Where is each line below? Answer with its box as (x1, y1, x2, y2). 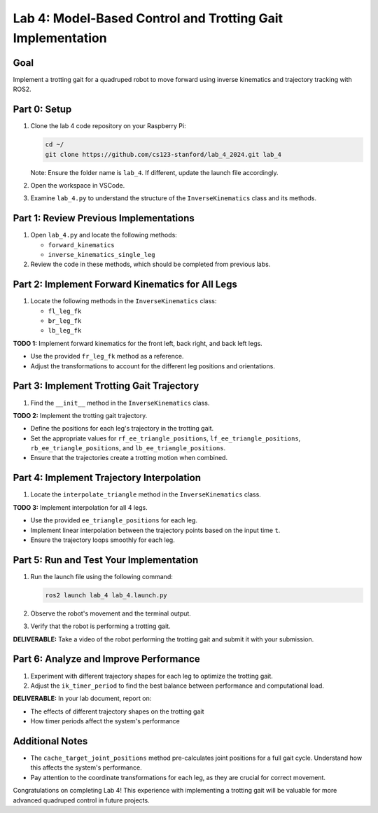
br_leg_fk (48, 317, 82, 325)
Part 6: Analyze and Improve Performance (13, 653, 201, 665)
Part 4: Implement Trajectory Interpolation (13, 472, 201, 484)
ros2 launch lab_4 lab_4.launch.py (45, 591, 167, 599)
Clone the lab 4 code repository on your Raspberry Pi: (30, 122, 186, 130)
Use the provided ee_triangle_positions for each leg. (30, 516, 197, 524)
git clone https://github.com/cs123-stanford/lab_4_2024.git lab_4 (45, 151, 282, 158)
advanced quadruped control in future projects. (13, 795, 150, 805)
